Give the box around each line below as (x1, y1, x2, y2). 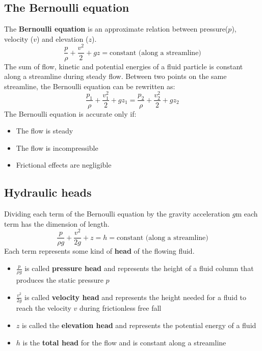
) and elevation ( (36, 33, 89, 44)
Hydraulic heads (4, 184, 92, 200)
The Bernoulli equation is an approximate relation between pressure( (4, 23, 228, 34)
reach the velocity (16, 303, 71, 313)
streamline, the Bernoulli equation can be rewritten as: (4, 80, 175, 91)
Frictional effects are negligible (16, 159, 112, 170)
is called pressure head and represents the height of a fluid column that (24, 263, 254, 274)
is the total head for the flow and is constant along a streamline (22, 337, 226, 347)
